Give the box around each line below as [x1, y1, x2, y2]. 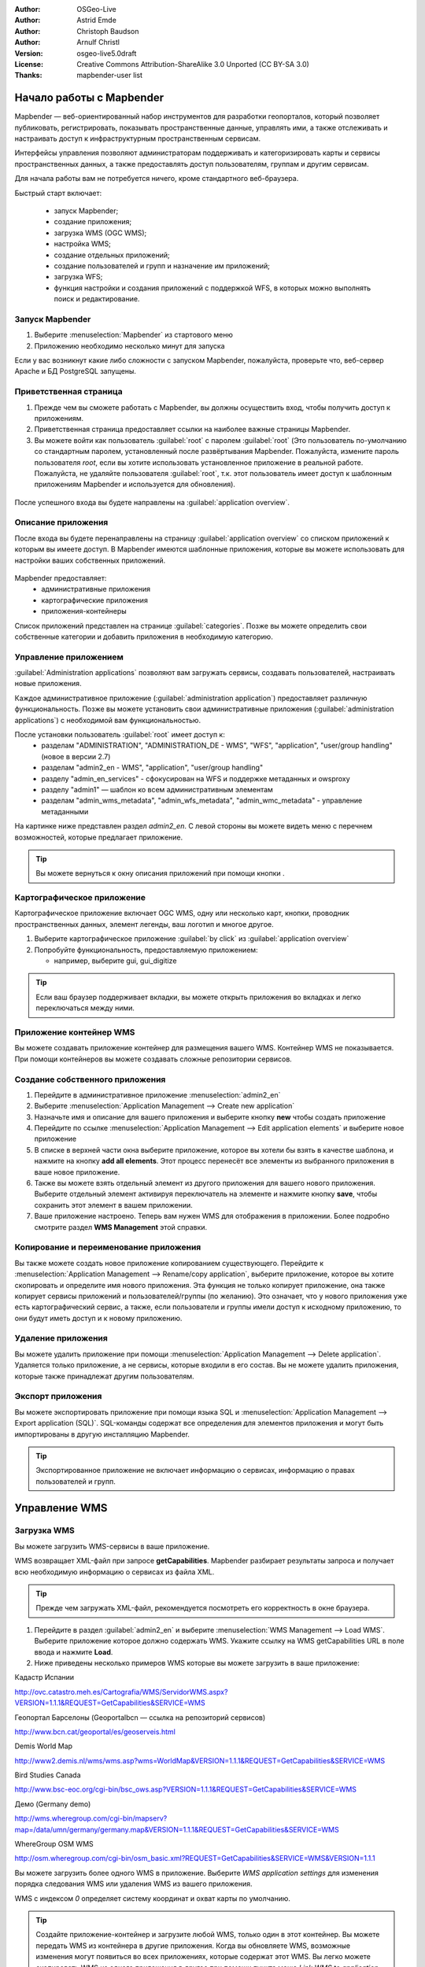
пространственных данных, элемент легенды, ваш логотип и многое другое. [14, 919, 275, 928]
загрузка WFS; [54, 272, 103, 282]
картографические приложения [41, 595, 149, 605]
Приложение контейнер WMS [14, 1027, 135, 1038]
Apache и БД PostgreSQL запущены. [14, 367, 137, 376]
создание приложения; [54, 217, 132, 227]
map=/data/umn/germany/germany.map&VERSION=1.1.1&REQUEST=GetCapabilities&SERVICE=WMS [14, 1825, 339, 1834]
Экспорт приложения [14, 1391, 102, 1402]
